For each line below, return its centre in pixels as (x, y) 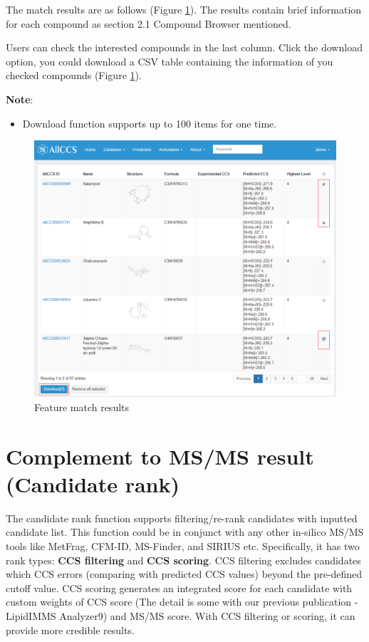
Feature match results (82, 407)
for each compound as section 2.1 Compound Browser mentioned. (149, 23)
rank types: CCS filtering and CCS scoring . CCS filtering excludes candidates (183, 560)
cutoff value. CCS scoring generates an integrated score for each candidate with (179, 587)
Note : (20, 99)
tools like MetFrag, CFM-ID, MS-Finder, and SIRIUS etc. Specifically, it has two (183, 546)
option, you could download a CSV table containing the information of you (170, 61)
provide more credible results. (70, 630)
